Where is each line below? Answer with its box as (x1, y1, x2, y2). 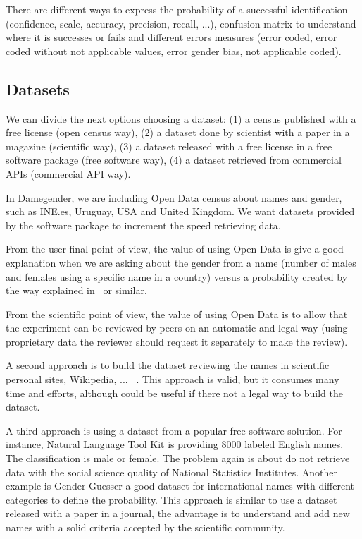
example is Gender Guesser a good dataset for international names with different (6, 478, 355, 493)
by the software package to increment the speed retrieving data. (6, 217, 281, 232)
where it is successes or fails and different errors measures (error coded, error (6, 30, 337, 44)
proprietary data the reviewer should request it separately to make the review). (6, 334, 348, 349)
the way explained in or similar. (6, 283, 147, 298)
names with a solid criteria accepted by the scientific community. (6, 520, 285, 535)
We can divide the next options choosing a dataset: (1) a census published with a (6, 111, 356, 126)
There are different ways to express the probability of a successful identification (6, 2, 348, 16)
